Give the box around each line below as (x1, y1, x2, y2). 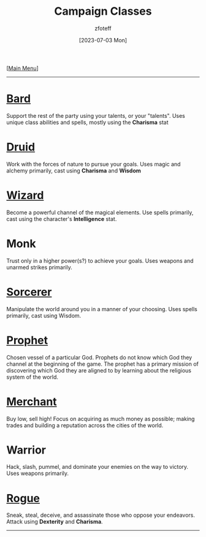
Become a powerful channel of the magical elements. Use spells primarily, (6, 209, 194, 216)
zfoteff (94, 25, 112, 32)
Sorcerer (6, 285, 52, 299)
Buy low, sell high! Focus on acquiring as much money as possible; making (6, 415, 195, 422)
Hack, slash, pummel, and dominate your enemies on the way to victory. (6, 463, 189, 471)
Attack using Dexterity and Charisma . (6, 518, 103, 525)
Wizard (6, 188, 44, 202)
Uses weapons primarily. (6, 469, 69, 477)
